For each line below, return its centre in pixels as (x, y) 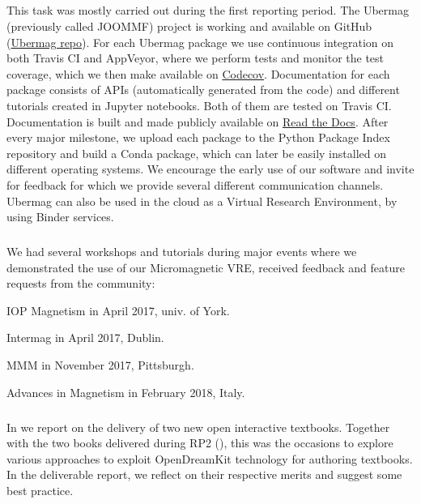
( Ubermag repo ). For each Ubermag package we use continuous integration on (200, 42)
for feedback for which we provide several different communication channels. (195, 184)
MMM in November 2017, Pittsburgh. (100, 365)
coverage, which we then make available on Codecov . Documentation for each (198, 73)
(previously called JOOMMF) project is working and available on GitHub (189, 26)
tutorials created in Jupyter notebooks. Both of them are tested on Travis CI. (199, 105)
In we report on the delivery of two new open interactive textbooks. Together (198, 427)
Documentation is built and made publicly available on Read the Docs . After (198, 121)
